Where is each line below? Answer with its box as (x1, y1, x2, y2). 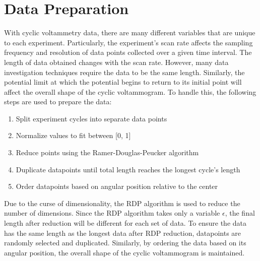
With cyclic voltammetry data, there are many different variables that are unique (4, 27, 255, 38)
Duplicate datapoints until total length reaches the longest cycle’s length (16, 164, 240, 174)
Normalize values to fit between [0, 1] (16, 130, 131, 141)
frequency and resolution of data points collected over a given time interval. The (4, 47, 252, 57)
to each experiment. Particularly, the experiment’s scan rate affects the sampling (4, 37, 253, 47)
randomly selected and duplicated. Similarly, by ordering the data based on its (4, 237, 246, 248)
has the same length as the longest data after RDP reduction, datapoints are (4, 227, 241, 238)
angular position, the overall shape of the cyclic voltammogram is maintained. (4, 247, 245, 257)
